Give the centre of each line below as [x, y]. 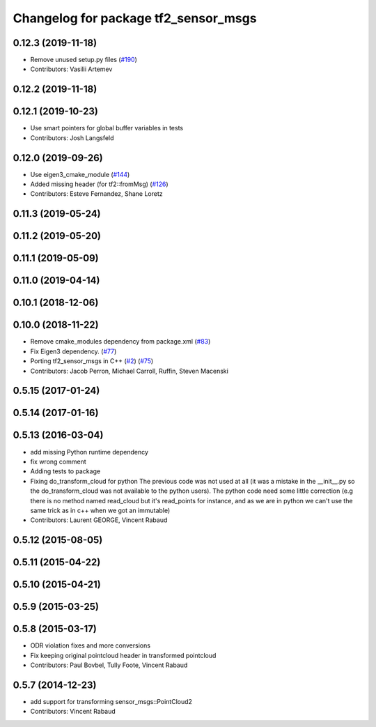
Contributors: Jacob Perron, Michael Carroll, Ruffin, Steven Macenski [130, 371]
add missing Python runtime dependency [89, 452]
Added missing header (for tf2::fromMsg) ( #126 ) [99, 184]
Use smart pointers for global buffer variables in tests [107, 128]
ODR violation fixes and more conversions [91, 645]
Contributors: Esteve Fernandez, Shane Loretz [96, 194]
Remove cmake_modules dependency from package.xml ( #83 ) [120, 342]
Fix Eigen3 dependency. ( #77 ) [73, 351]
